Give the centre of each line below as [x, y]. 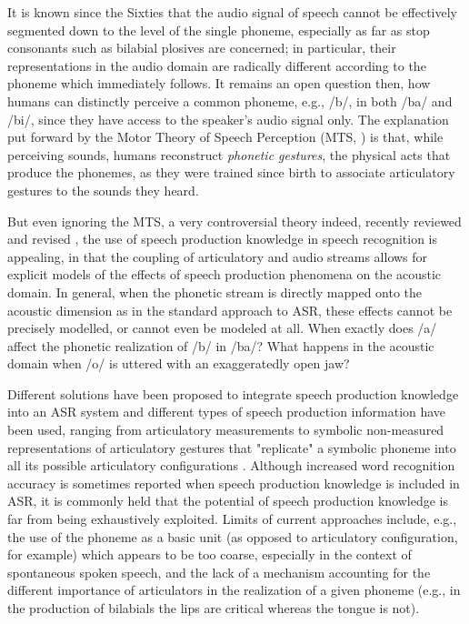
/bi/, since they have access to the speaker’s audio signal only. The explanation [228, 119]
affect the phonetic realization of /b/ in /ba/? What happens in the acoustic [221, 345]
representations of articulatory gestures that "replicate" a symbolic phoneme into [232, 447]
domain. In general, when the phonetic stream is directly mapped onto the [215, 292]
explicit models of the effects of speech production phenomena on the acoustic [225, 274]
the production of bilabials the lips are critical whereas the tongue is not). [214, 608]
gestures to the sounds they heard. [103, 190]
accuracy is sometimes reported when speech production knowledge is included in [234, 483]
